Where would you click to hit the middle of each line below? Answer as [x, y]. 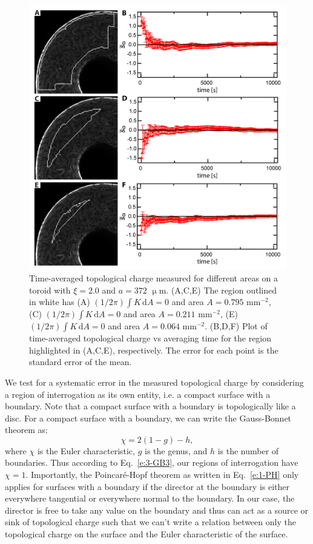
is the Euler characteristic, [86, 450]
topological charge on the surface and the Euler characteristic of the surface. [147, 534]
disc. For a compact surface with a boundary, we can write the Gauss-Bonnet [148, 418]
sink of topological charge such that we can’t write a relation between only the [150, 522]
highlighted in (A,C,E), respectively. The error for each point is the [154, 350]
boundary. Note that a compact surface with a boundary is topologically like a [150, 406]
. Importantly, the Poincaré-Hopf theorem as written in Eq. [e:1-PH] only [162, 475]
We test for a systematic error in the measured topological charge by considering [154, 382]
